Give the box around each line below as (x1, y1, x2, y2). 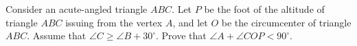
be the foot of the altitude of (204, 2, 325, 16)
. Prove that (155, 28, 207, 43)
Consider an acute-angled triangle (5, 2, 148, 16)
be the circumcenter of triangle (221, 15, 352, 29)
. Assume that (27, 28, 87, 43)
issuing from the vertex (65, 15, 163, 29)
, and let (172, 15, 208, 29)
